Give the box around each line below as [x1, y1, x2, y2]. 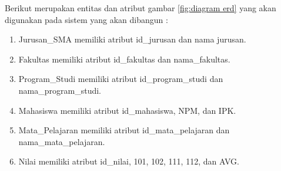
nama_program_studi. [18, 84, 101, 96]
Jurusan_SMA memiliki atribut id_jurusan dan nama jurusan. [18, 33, 246, 45]
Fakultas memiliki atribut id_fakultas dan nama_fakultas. [18, 52, 230, 65]
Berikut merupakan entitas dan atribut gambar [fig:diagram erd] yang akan [5, 2, 276, 14]
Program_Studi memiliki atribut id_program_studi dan [18, 73, 223, 85]
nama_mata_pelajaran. [18, 135, 105, 147]
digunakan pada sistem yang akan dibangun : [5, 13, 168, 25]
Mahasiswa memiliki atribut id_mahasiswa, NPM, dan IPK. [18, 104, 236, 116]
